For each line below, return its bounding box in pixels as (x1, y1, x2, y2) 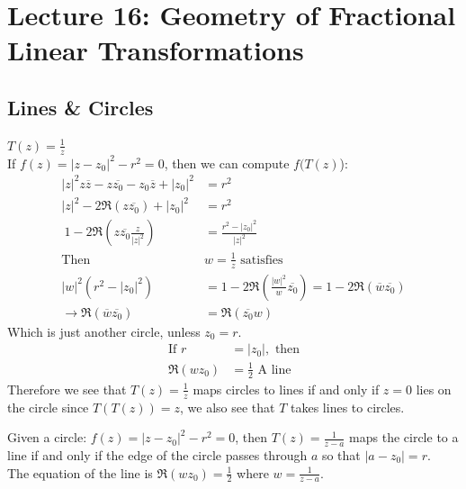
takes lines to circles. (291, 397, 405, 416)
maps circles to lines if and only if (193, 379, 380, 398)
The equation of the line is (7, 463, 153, 482)
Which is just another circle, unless (7, 321, 201, 340)
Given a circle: (7, 428, 87, 447)
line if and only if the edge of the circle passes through (7, 445, 308, 464)
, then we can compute (164, 153, 290, 172)
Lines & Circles (7, 93, 154, 121)
